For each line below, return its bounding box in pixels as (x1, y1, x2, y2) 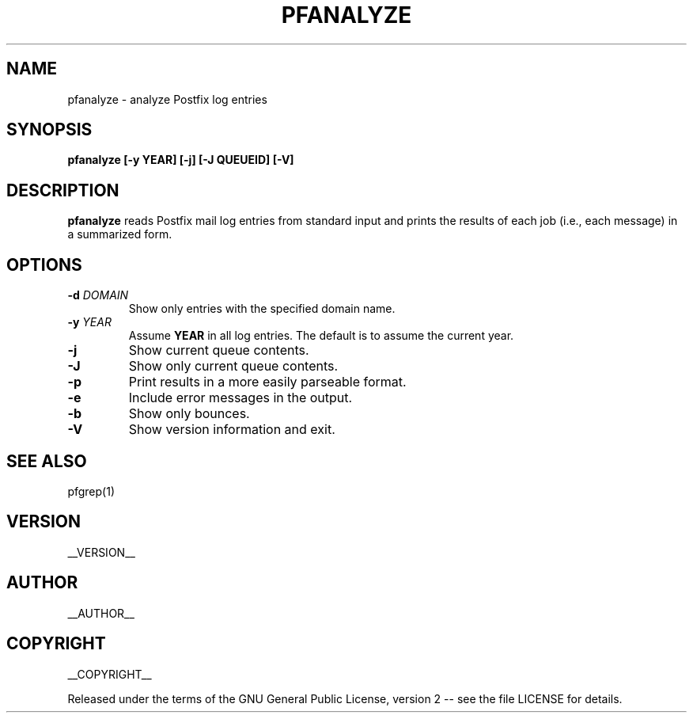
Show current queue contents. (128, 342, 309, 359)
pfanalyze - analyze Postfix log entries (67, 92, 267, 106)
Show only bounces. (128, 405, 250, 422)
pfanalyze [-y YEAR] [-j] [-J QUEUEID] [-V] (67, 153, 294, 167)
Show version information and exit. (128, 421, 335, 438)
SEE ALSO (6, 451, 87, 471)
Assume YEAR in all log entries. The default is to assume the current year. (128, 329, 514, 343)
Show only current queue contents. (128, 358, 339, 375)
